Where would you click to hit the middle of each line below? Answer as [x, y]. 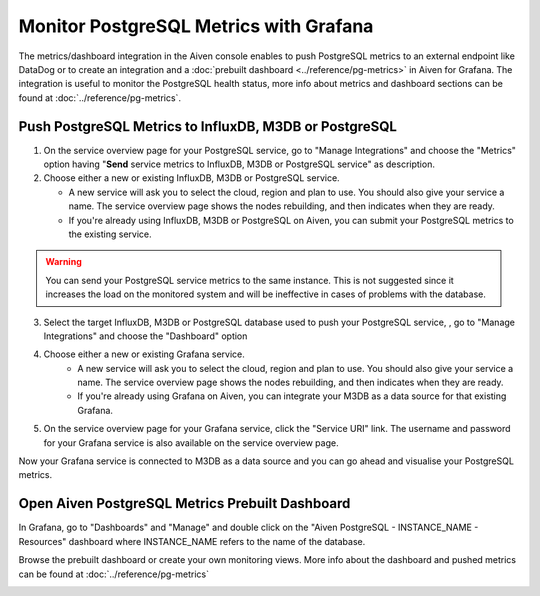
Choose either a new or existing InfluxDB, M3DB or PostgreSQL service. [191, 178]
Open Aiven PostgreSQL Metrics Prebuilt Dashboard [184, 503]
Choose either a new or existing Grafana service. [144, 354]
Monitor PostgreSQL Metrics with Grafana [196, 26]
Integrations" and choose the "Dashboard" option [145, 336]
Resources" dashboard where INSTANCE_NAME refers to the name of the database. [192, 541]
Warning [63, 262]
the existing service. [110, 234]
